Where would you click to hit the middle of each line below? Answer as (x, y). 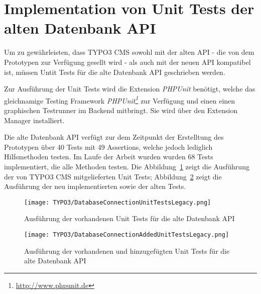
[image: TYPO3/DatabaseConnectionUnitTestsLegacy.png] (118, 202)
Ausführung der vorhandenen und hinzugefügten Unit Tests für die (127, 251)
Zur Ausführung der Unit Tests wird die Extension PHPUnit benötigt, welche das (130, 89)
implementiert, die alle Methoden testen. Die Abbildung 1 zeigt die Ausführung (127, 166)
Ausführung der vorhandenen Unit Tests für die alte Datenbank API (129, 218)
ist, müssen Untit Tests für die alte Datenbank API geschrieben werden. (115, 72)
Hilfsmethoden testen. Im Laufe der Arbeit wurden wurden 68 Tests (109, 157)
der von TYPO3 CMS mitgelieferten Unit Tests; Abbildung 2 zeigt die (113, 176)
